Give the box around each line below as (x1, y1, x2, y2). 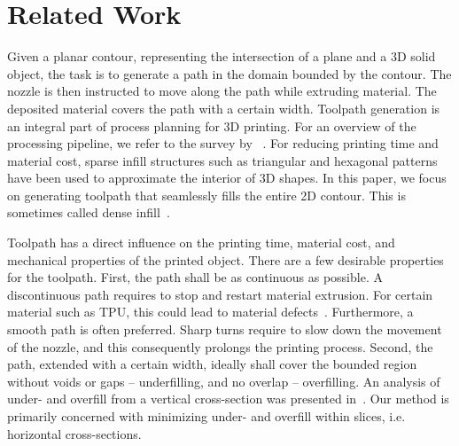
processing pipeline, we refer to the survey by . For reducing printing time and (7, 134, 439, 153)
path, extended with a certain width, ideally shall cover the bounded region (7, 355, 417, 373)
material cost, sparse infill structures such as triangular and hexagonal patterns (7, 151, 438, 169)
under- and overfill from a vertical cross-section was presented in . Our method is (7, 389, 449, 408)
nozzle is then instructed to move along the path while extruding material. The (7, 82, 437, 100)
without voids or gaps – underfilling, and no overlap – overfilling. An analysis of (7, 372, 440, 390)
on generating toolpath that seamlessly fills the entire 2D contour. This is (7, 185, 406, 204)
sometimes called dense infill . (7, 203, 170, 222)
